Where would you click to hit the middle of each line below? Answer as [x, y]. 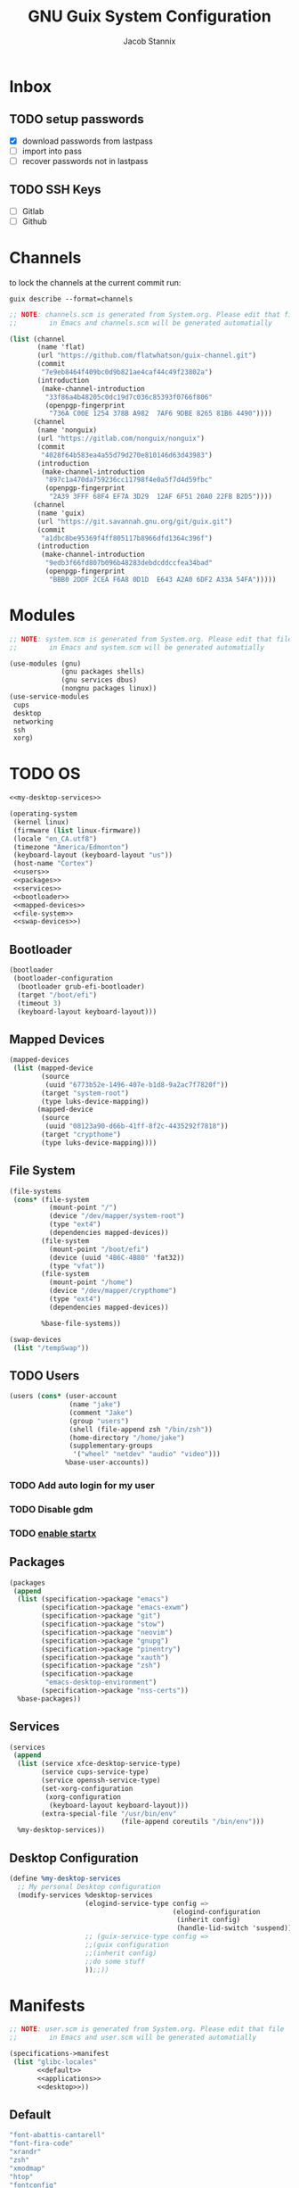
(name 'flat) [61, 347]
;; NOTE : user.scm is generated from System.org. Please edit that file [147, 2029]
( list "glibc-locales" [55, 2062]
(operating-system [43, 814]
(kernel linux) [41, 822]
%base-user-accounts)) [107, 1463]
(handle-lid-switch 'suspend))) [236, 1928]
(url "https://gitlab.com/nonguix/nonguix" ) [121, 439]
